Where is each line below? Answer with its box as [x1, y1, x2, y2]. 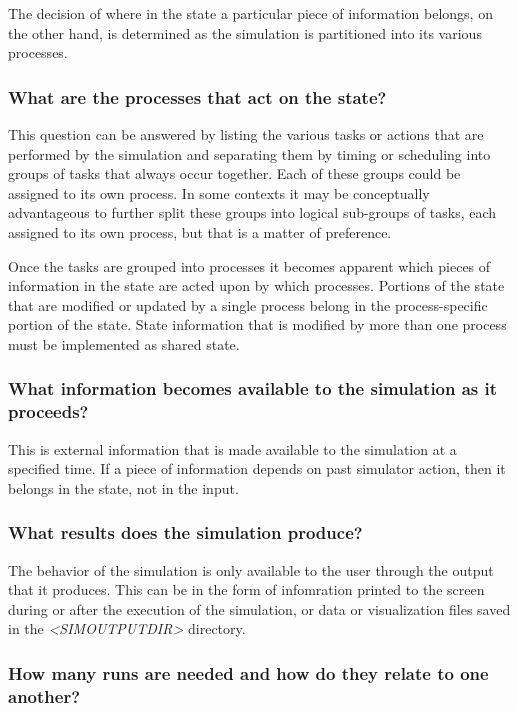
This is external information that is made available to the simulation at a [8, 438, 457, 459]
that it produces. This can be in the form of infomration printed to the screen [8, 579, 485, 600]
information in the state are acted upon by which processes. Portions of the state [8, 275, 505, 296]
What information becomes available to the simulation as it [8, 376, 498, 401]
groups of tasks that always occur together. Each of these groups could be [8, 163, 461, 184]
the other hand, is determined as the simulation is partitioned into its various [8, 22, 482, 43]
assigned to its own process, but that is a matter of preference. [8, 221, 392, 242]
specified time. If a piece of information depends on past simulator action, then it [8, 458, 506, 479]
